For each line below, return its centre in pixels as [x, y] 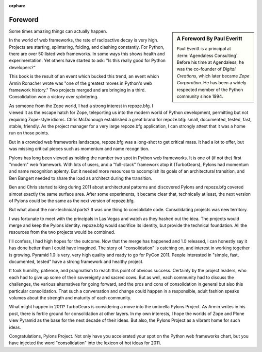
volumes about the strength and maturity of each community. [70, 297]
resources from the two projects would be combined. [62, 232]
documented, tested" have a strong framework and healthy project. [76, 262]
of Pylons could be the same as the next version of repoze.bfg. [72, 201]
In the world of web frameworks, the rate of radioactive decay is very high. [84, 40]
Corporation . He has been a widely [212, 83]
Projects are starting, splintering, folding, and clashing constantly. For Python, [87, 47]
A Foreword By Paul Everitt [210, 38]
